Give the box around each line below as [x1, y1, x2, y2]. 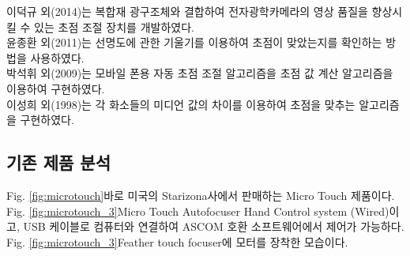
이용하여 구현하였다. [6, 80, 105, 96]
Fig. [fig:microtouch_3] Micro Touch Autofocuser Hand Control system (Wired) [6, 202, 389, 219]
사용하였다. [30, 49, 85, 66]
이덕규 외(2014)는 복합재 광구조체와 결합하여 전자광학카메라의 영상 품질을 [6, 3, 368, 19]
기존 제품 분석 [6, 150, 111, 175]
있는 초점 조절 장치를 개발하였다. [34, 18, 194, 35]
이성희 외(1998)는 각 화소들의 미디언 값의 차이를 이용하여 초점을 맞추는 [6, 96, 355, 112]
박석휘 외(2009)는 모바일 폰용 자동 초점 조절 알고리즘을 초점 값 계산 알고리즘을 [6, 65, 393, 81]
